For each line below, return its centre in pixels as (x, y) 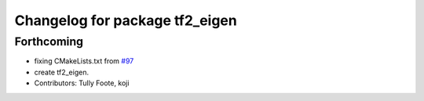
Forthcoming (49, 41)
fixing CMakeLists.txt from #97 (84, 61)
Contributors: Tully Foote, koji (82, 83)
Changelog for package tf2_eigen (126, 20)
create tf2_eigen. (62, 72)
